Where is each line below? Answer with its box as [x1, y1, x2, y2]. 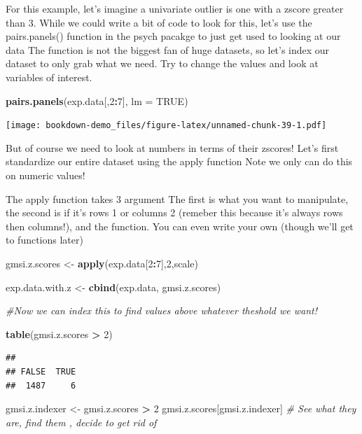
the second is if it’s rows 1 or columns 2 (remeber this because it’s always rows [6, 205, 343, 220]
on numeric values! [6, 168, 85, 182]
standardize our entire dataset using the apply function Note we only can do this [6, 154, 353, 169]
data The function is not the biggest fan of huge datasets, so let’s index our [6, 42, 330, 57]
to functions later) [6, 232, 83, 247]
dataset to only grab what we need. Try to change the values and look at [6, 56, 319, 71]
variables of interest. [6, 69, 92, 84]
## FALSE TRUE [6, 366, 76, 377]
